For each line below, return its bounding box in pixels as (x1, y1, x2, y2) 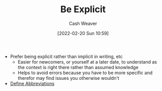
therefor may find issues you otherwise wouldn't (17, 75, 120, 81)
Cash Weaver (69, 20, 97, 26)
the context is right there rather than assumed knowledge (17, 64, 139, 70)
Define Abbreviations (10, 80, 55, 86)
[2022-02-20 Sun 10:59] (57, 30, 109, 36)
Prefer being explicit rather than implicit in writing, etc (10, 53, 123, 59)
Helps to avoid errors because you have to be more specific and (17, 70, 153, 76)
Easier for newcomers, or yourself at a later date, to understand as (17, 58, 157, 65)
